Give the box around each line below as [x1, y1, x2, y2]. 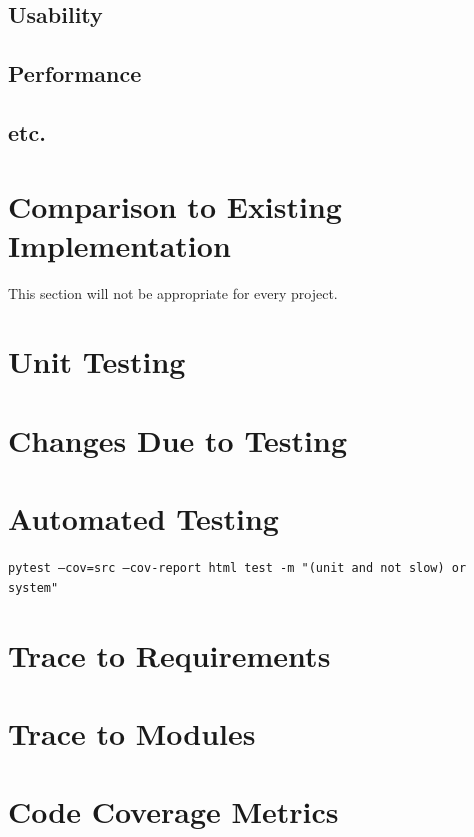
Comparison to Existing [8, 185, 342, 226]
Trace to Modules [8, 713, 256, 753]
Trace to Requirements [8, 634, 331, 675]
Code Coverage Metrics [8, 791, 339, 832]
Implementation [8, 224, 231, 265]
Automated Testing [8, 498, 279, 539]
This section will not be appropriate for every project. [8, 282, 338, 303]
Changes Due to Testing [8, 419, 348, 460]
